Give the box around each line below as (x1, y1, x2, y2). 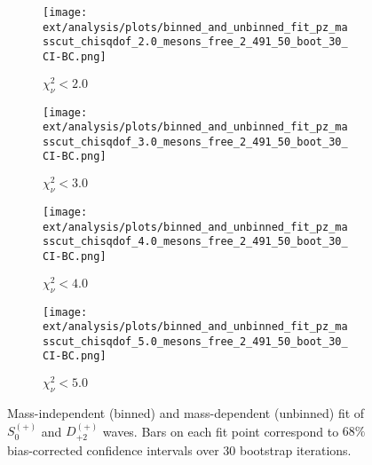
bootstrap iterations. (240, 440, 352, 459)
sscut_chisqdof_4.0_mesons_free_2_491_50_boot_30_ (43, 235, 348, 248)
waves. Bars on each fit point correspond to (102, 422, 339, 440)
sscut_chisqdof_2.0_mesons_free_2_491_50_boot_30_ (43, 35, 348, 49)
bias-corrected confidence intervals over (7, 440, 219, 459)
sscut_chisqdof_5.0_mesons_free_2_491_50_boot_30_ (43, 335, 348, 348)
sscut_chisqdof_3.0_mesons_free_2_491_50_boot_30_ (43, 135, 348, 148)
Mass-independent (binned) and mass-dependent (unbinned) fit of (7, 404, 365, 422)
